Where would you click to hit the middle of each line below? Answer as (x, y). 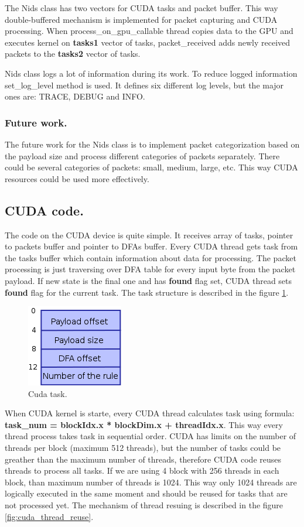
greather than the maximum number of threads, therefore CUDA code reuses (143, 459)
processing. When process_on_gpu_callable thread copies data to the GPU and (149, 31)
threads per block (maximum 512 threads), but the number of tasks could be (143, 448)
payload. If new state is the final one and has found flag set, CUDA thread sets (148, 280)
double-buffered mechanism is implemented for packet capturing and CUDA (141, 19)
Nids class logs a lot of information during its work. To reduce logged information (151, 73)
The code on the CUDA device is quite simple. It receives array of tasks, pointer (149, 235)
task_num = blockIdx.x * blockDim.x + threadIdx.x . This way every (144, 424)
